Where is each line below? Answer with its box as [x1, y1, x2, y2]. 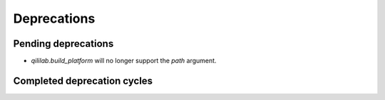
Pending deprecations [13, 38, 114, 50]
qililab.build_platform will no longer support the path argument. [31, 57, 217, 65]
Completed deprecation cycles [13, 74, 153, 87]
